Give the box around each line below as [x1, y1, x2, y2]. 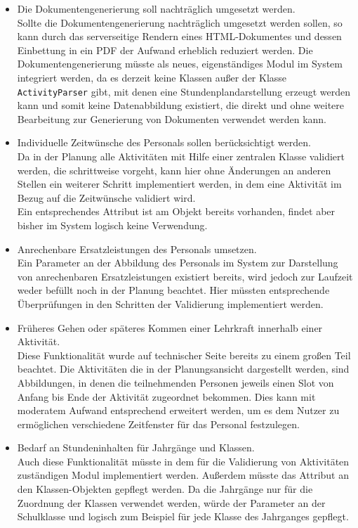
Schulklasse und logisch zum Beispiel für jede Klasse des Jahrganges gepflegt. [17, 509, 349, 524]
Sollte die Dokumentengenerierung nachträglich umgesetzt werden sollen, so [17, 15, 343, 30]
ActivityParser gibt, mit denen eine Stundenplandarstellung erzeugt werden [17, 84, 350, 98]
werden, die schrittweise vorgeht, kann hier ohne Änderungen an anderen [17, 162, 331, 177]
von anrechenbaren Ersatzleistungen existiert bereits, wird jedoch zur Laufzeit [17, 269, 353, 283]
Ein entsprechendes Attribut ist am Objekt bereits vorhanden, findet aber [17, 204, 336, 219]
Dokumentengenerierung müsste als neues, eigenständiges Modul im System [17, 56, 343, 71]
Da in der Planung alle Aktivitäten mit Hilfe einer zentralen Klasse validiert [17, 149, 345, 163]
